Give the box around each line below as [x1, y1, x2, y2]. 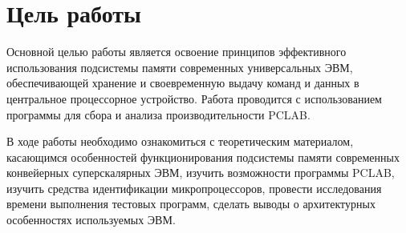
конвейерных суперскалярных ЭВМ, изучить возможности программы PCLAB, [6, 164, 395, 181]
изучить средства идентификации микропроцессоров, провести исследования [6, 179, 382, 196]
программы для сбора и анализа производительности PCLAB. [6, 106, 311, 123]
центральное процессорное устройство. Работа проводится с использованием [6, 90, 382, 106]
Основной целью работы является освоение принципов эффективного [6, 43, 347, 60]
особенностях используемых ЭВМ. [6, 211, 176, 228]
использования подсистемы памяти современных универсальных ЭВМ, [6, 58, 353, 75]
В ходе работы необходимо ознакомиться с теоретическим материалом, [6, 133, 354, 150]
